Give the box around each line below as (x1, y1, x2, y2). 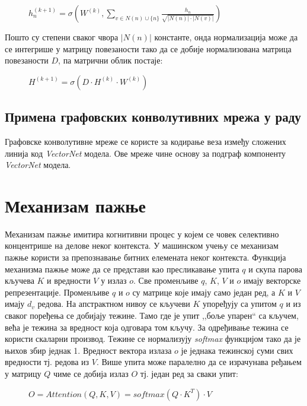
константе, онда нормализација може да (154, 31, 298, 43)
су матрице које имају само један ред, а (132, 286, 276, 298)
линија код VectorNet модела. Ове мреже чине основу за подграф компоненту (5, 147, 286, 159)
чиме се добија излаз (53, 367, 129, 380)
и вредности (47, 274, 91, 287)
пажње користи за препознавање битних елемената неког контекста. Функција (5, 251, 286, 264)
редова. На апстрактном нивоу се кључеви (37, 297, 190, 310)
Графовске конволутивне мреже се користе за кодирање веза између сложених (5, 135, 286, 147)
